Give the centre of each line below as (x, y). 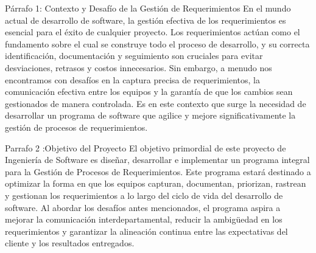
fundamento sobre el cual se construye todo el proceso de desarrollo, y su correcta (157, 43)
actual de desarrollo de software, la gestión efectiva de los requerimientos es (146, 20)
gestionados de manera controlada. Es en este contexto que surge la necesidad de (156, 103)
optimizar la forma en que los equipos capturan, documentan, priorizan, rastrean (156, 183)
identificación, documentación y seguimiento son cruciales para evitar (134, 56)
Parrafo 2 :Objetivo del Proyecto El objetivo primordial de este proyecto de (146, 147)
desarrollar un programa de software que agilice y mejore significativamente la (150, 115)
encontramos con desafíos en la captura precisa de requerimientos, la (132, 79)
